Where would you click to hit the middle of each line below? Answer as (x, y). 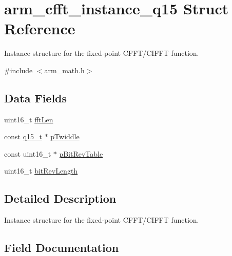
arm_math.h (64, 70)
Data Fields (36, 98)
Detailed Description (60, 198)
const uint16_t (28, 153)
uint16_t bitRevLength (41, 171)
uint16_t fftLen (29, 119)
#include (18, 70)
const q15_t (23, 136)
